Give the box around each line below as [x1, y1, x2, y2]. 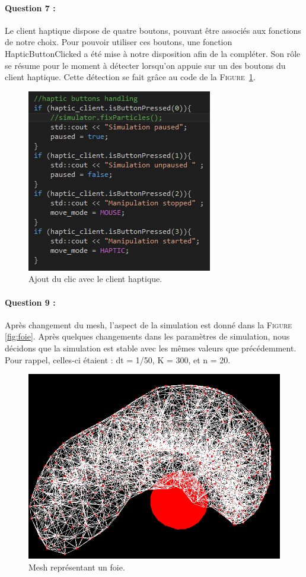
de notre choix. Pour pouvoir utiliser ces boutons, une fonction [5, 36, 232, 48]
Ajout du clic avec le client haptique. [28, 272, 162, 285]
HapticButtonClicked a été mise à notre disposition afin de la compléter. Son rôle [5, 47, 301, 59]
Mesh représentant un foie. [28, 561, 125, 573]
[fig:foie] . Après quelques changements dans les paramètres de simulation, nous [5, 330, 290, 343]
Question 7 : [5, 1, 56, 14]
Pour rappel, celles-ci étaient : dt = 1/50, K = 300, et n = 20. [5, 353, 231, 366]
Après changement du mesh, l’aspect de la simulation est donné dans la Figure [5, 318, 292, 331]
